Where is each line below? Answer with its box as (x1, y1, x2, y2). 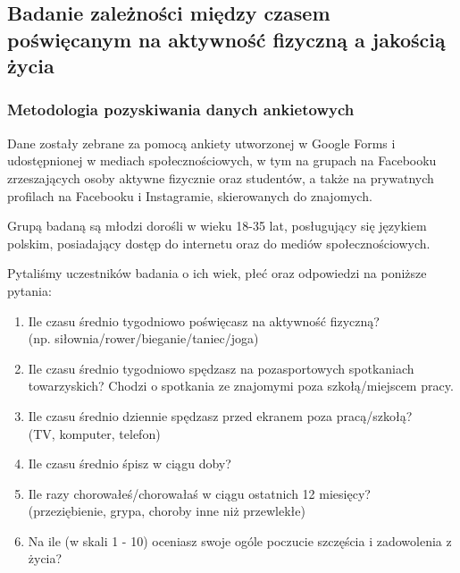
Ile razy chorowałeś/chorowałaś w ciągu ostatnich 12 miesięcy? (28, 484, 371, 502)
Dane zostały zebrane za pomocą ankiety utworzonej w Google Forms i (7, 133, 396, 152)
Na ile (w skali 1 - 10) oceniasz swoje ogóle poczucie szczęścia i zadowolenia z (28, 531, 452, 550)
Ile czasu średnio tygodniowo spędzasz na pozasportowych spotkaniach (28, 358, 414, 377)
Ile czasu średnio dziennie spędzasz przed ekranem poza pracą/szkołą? (28, 406, 413, 425)
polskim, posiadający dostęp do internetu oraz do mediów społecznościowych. (7, 233, 431, 252)
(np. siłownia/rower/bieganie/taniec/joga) (28, 329, 259, 348)
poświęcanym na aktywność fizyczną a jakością (7, 25, 446, 53)
